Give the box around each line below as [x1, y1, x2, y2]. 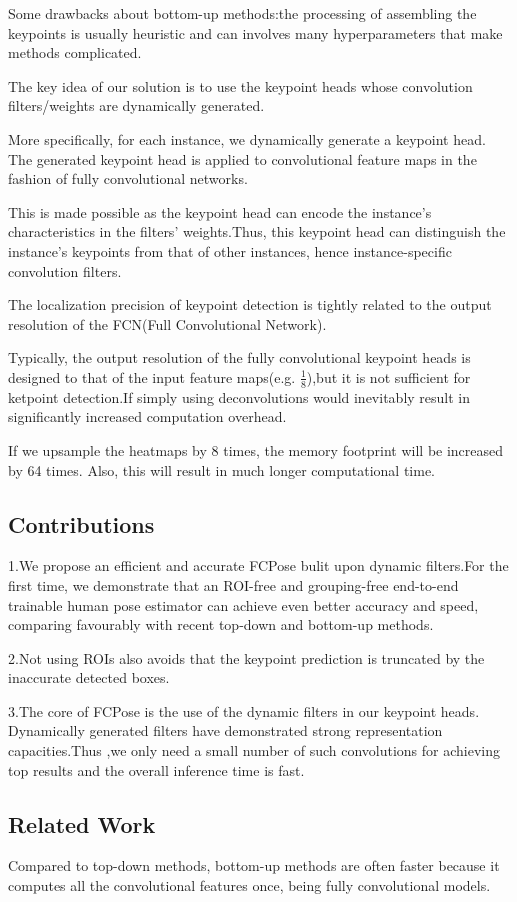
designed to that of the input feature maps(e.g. [8, 366, 296, 387]
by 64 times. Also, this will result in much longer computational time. [8, 459, 435, 480]
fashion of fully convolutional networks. [8, 168, 248, 189]
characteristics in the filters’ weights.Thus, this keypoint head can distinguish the [8, 221, 506, 242]
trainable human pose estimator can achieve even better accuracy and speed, [8, 594, 479, 615]
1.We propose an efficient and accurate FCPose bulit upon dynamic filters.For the [8, 555, 509, 576]
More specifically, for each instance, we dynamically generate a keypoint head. [8, 128, 486, 149]
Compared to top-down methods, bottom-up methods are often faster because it [8, 855, 500, 876]
